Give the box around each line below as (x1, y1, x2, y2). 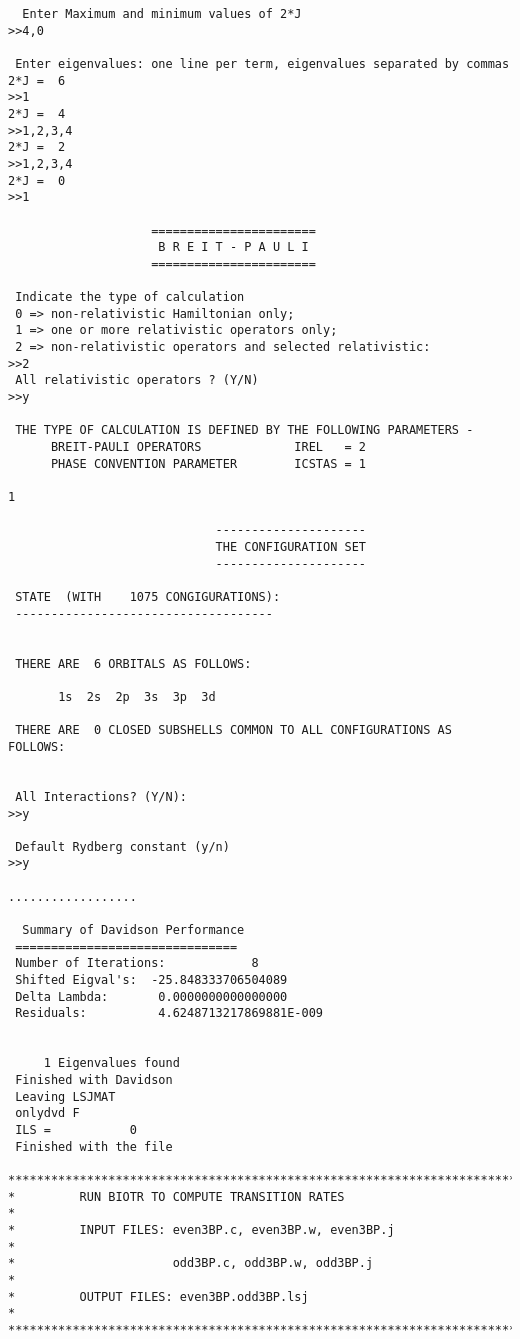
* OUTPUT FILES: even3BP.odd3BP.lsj (8, 1289, 309, 1304)
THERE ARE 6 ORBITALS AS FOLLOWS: (15, 656, 252, 671)
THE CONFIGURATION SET (215, 540, 366, 554)
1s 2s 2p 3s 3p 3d (58, 689, 216, 704)
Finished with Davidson (15, 1073, 173, 1087)
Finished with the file (15, 1139, 173, 1154)
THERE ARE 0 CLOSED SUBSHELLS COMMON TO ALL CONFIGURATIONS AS (15, 723, 452, 738)
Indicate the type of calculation (15, 290, 245, 305)
